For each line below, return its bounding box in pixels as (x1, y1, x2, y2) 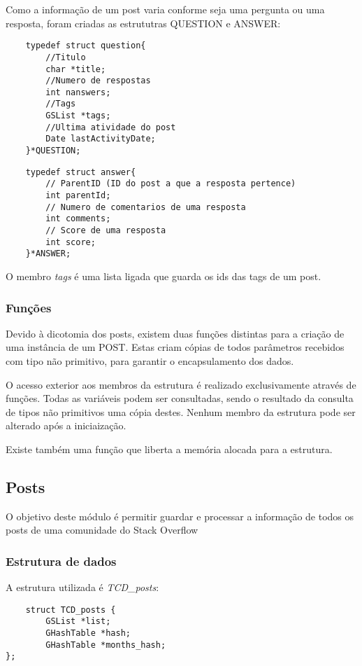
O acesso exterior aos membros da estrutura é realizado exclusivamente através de (6, 377, 356, 391)
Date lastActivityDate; (45, 134, 156, 144)
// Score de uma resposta (45, 226, 166, 236)
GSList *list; (45, 616, 111, 627)
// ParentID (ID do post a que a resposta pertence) (45, 179, 296, 189)
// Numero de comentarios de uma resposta (45, 202, 246, 212)
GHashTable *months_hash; (45, 639, 166, 650)
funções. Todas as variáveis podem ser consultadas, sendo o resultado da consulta (6, 391, 354, 405)
